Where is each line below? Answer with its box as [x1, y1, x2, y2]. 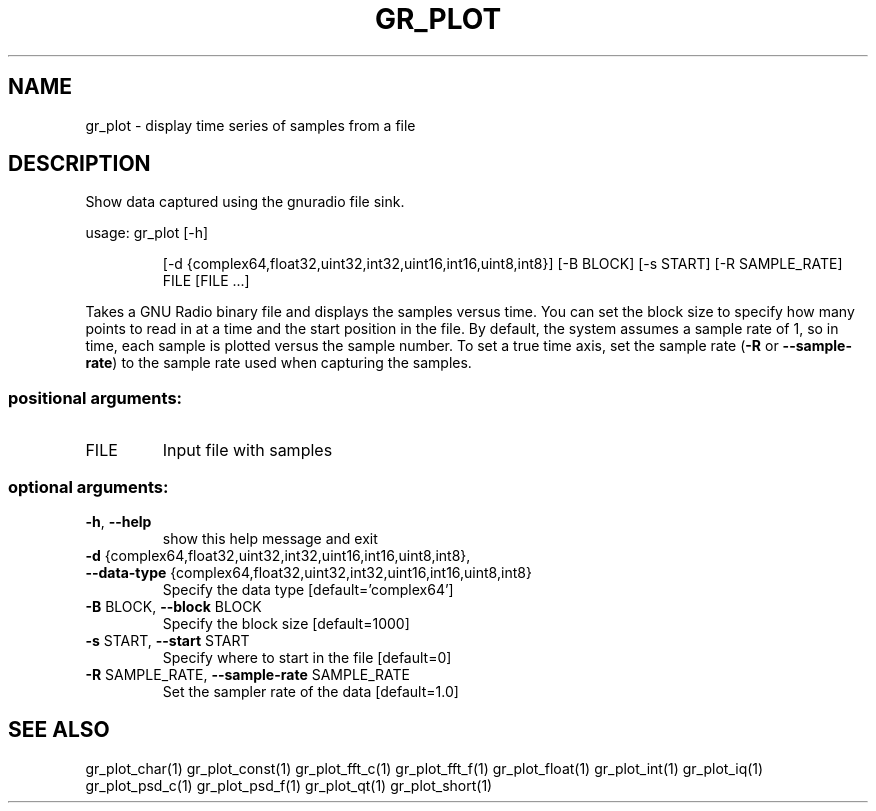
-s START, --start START [85, 631, 250, 649]
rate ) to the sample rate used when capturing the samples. [85, 354, 472, 372]
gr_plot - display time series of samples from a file [85, 116, 416, 134]
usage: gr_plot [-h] [85, 224, 209, 242]
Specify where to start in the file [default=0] [162, 648, 452, 666]
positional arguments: [8, 387, 183, 408]
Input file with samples [162, 440, 333, 461]
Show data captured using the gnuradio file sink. [85, 193, 405, 211]
